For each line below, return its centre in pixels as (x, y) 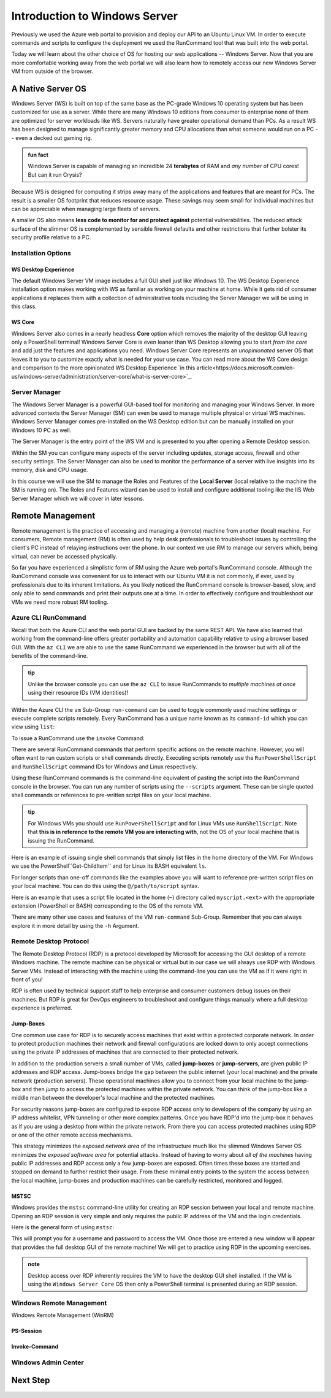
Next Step (31, 1381)
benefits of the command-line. (50, 655)
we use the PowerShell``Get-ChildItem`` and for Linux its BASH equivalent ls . (109, 866)
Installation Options (41, 253)
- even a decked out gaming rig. (52, 137)
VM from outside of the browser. (52, 71)
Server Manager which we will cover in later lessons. (78, 498)
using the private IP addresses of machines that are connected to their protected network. (125, 1052)
